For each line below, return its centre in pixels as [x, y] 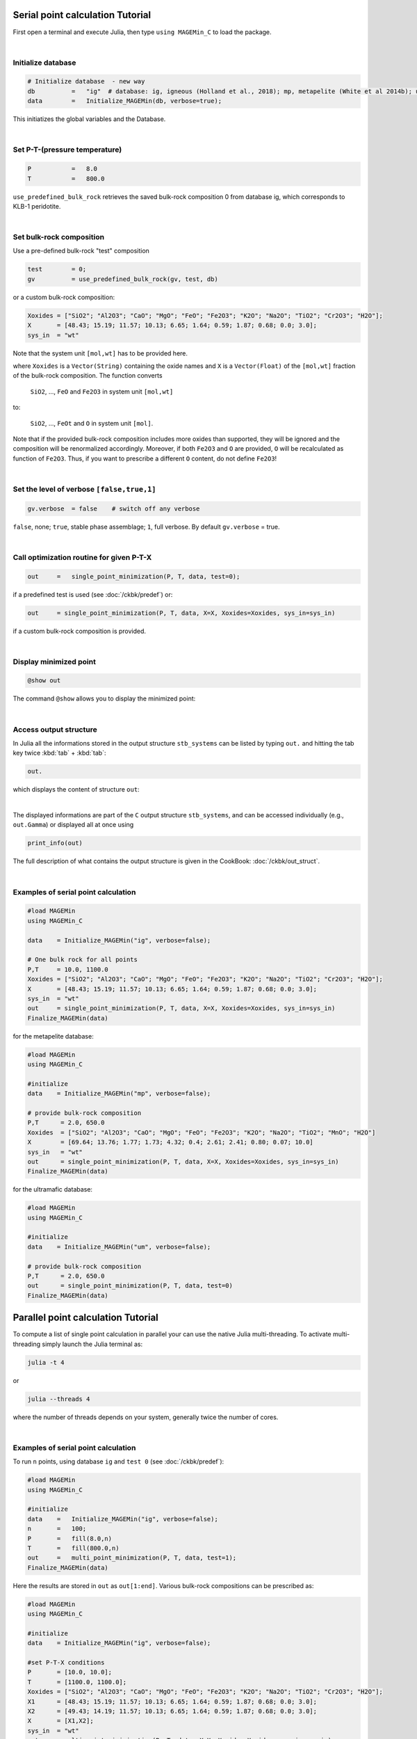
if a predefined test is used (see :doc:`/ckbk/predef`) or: [93, 594]
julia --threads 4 [59, 1399]
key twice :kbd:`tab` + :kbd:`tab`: [59, 753]
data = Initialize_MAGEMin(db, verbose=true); [125, 101]
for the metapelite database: [53, 1036]
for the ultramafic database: [53, 1189]
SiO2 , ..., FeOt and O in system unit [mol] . [92, 423]
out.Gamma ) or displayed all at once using [73, 825]
